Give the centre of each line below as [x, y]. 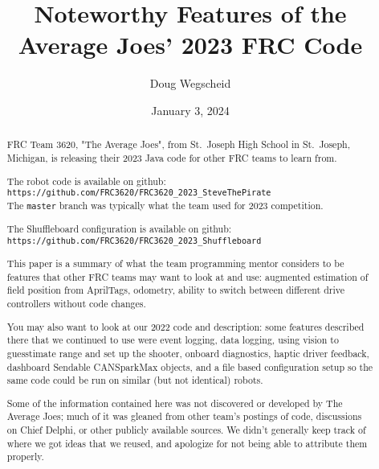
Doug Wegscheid [190, 83]
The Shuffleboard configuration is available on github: [119, 229]
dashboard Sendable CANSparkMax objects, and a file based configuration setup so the [190, 366]
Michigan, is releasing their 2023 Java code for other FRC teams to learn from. [172, 157]
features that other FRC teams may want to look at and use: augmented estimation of [187, 276]
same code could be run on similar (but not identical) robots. [135, 380]
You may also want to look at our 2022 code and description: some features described [185, 326]
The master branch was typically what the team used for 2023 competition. [165, 206]
